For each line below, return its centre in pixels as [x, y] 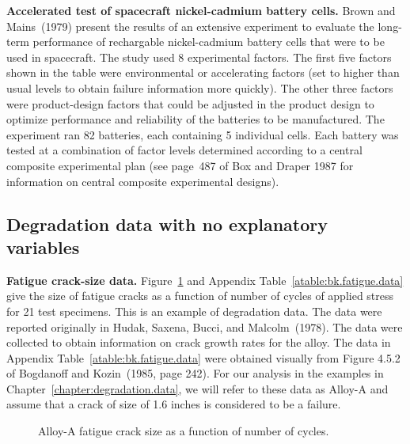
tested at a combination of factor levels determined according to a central [184, 150]
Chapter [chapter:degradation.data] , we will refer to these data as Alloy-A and [197, 388]
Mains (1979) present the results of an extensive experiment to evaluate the [190, 26]
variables [43, 247]
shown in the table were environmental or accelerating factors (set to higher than [203, 72]
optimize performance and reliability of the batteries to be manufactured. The [196, 119]
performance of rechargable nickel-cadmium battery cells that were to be [209, 42]
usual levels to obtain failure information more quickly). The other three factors [200, 87]
